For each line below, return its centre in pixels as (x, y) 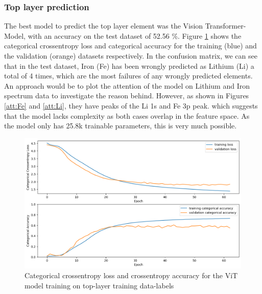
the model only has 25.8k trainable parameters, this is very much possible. (121, 126)
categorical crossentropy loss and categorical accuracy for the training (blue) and (130, 46)
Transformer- (225, 26)
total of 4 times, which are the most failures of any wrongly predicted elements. (128, 76)
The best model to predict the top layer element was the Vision (104, 26)
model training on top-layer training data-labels (99, 285)
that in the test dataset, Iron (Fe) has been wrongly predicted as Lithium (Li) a (129, 65)
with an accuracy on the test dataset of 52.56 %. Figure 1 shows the (135, 35)
